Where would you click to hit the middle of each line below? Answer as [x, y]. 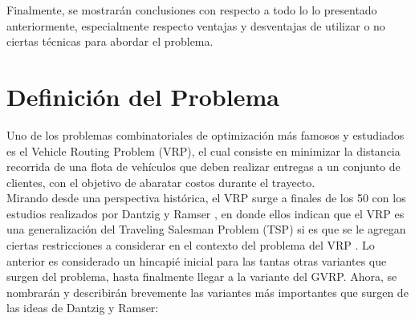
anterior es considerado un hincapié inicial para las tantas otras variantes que [197, 260]
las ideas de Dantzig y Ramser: [83, 308]
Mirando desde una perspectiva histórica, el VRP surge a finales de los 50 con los [206, 198]
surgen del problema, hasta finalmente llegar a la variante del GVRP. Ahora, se [202, 276]
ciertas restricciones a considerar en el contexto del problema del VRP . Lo [191, 245]
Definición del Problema [143, 96]
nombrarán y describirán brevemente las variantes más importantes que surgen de [207, 292]
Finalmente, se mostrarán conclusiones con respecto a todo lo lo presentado [192, 10]
